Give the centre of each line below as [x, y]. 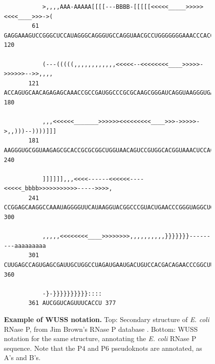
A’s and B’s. [22, 357]
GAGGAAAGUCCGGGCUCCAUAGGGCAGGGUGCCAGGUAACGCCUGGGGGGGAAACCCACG [109, 35]
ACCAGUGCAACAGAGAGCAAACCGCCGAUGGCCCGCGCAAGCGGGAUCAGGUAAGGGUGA [109, 93]
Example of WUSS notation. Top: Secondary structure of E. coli [107, 319]
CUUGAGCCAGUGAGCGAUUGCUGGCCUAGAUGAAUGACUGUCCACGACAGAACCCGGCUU [109, 265]
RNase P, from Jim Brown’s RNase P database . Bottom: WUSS [101, 329]
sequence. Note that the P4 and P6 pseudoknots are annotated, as [103, 348]
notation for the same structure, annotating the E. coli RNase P [100, 338]
